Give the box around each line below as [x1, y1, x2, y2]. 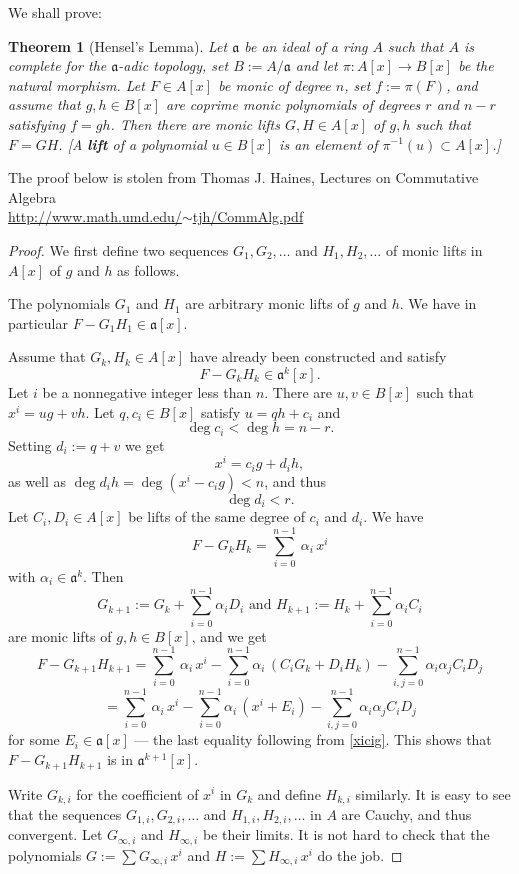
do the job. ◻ [317, 844, 403, 865]
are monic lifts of [8, 625, 112, 646]
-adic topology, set [118, 55, 229, 76]
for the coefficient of [76, 783, 199, 804]
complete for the [8, 55, 107, 76]
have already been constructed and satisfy [189, 346, 447, 367]
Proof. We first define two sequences [8, 239, 229, 260]
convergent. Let [8, 824, 103, 845]
